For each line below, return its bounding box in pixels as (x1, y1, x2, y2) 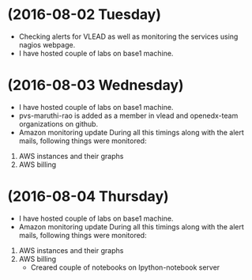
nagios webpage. (18, 40, 76, 49)
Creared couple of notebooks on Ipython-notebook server (30, 263, 220, 272)
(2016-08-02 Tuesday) (7, 6, 162, 24)
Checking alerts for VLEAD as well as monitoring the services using (18, 32, 239, 41)
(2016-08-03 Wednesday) (7, 77, 184, 94)
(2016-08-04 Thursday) (7, 187, 169, 206)
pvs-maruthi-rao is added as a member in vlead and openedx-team (18, 111, 239, 120)
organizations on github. (18, 119, 99, 128)
